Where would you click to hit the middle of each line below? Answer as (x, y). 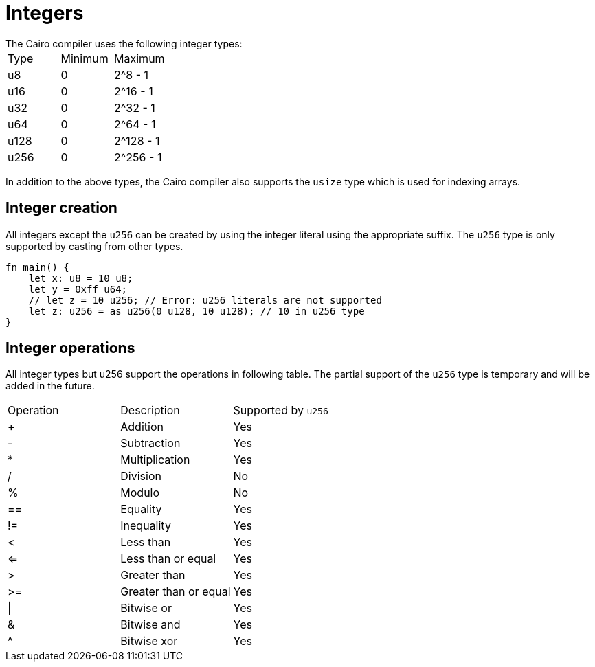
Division (141, 476)
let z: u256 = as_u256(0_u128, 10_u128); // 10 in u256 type (197, 311)
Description (150, 410)
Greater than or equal (176, 592)
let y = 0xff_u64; (78, 289)
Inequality (146, 526)
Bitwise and (150, 625)
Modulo (140, 493)
